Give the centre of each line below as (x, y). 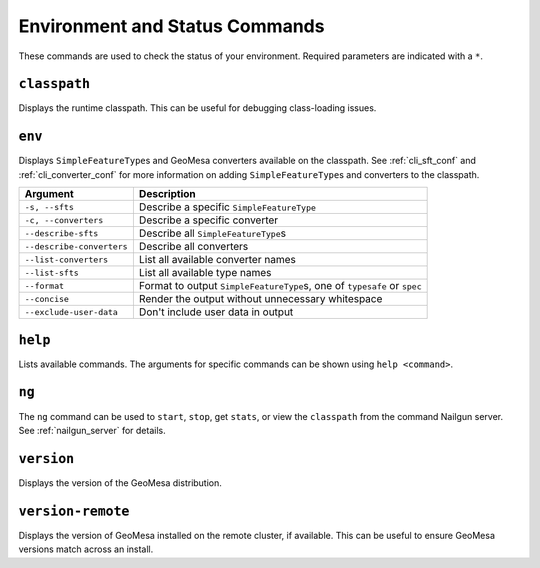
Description (167, 194)
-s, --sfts (49, 206)
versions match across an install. (86, 549)
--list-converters (66, 259)
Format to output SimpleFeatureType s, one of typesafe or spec (280, 286)
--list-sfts (51, 272)
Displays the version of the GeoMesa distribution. (120, 482)
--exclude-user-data (71, 311)
